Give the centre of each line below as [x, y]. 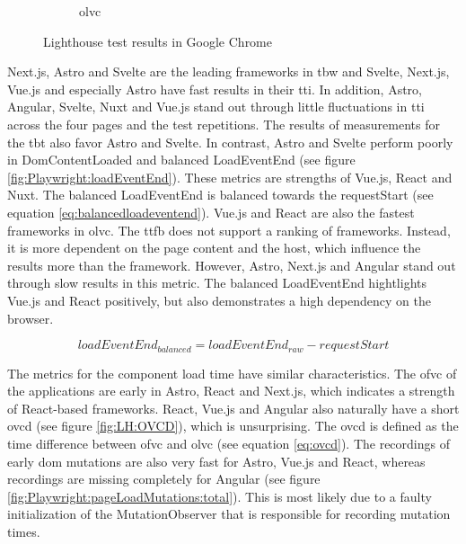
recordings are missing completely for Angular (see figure [164, 479]
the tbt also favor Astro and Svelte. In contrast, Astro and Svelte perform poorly [230, 142]
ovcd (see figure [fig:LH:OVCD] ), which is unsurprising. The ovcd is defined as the [233, 426]
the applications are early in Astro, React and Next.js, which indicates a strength [231, 391]
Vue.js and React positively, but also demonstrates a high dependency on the [219, 300]
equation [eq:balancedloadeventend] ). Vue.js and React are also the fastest [211, 212]
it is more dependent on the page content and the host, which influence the [214, 248]
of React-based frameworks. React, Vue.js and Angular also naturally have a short [233, 408]
